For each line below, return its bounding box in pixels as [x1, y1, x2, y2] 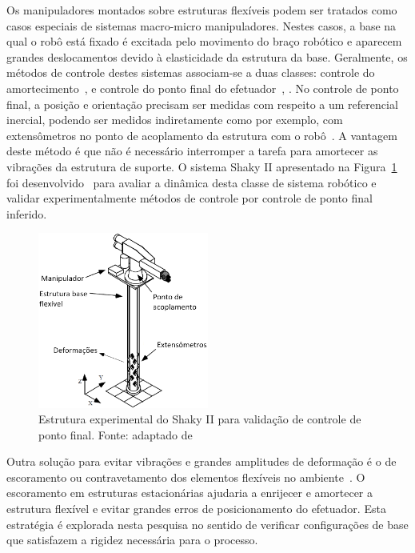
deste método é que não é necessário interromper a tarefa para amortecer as [6, 142, 378, 159]
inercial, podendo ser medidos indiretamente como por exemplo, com [6, 111, 343, 128]
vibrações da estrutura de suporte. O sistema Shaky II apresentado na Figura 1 [6, 158, 397, 174]
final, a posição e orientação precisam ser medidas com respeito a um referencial [6, 95, 398, 112]
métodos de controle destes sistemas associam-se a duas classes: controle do [6, 64, 375, 81]
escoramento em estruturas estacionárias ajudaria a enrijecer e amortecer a [6, 484, 373, 501]
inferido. [6, 205, 47, 222]
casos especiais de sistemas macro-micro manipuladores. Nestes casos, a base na [6, 17, 397, 34]
